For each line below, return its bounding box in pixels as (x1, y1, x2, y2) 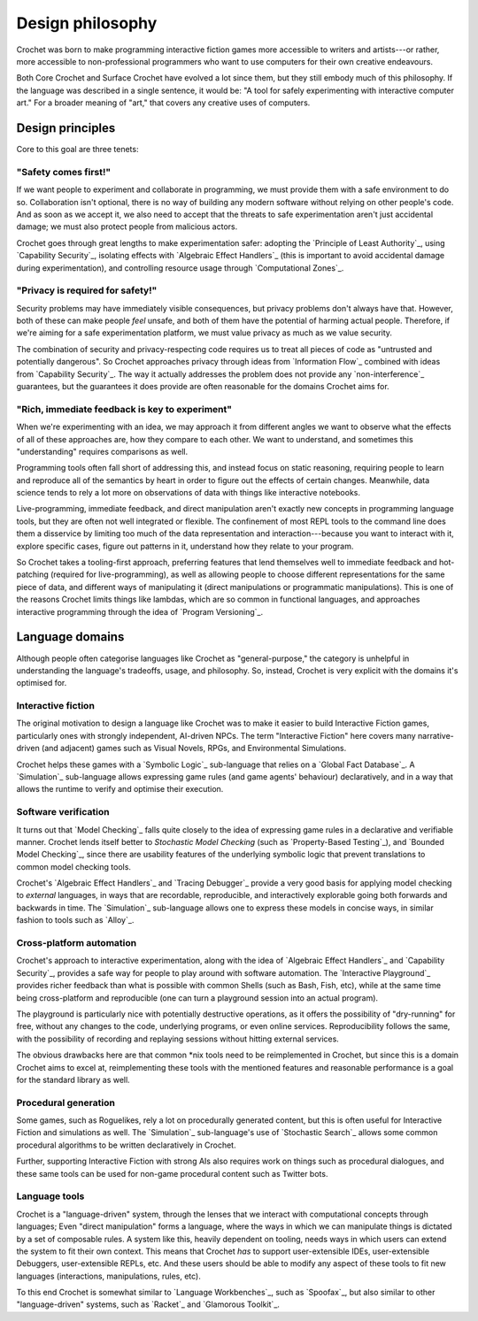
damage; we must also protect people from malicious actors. (16, 221, 238, 232)
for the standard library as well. (16, 1074, 130, 1085)
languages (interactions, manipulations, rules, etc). (16, 1271, 201, 1281)
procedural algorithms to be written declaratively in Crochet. (16, 1140, 236, 1150)
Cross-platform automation (16, 937, 137, 949)
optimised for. (16, 678, 67, 688)
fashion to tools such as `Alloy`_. (16, 915, 135, 925)
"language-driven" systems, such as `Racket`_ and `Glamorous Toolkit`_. (16, 1299, 281, 1309)
